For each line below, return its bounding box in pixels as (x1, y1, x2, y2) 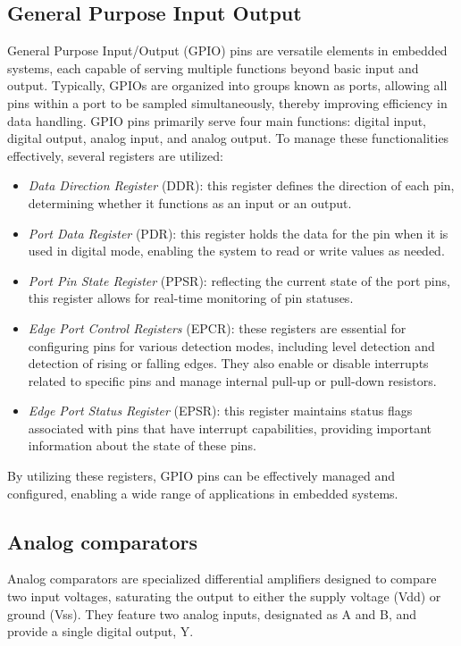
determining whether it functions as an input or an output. (28, 193, 352, 212)
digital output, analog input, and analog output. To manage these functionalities (7, 129, 449, 147)
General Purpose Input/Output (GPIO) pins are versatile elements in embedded (7, 41, 448, 60)
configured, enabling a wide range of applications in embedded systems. (7, 483, 398, 502)
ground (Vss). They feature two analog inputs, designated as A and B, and (7, 604, 417, 623)
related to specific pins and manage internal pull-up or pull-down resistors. (28, 371, 437, 390)
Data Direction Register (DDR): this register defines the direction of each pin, (28, 176, 455, 195)
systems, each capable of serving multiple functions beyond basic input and (7, 58, 419, 77)
